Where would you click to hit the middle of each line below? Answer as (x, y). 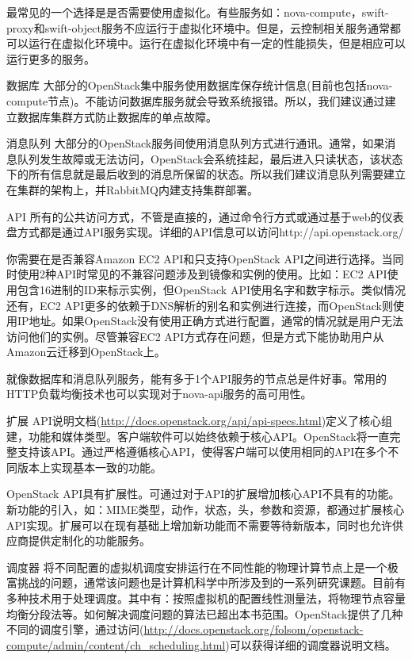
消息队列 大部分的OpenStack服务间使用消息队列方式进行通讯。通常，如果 (196, 143)
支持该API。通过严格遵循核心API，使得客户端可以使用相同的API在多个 (202, 452)
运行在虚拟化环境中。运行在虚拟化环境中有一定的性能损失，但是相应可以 (217, 43)
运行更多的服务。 (51, 58)
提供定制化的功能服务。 (89, 540)
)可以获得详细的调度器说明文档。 (311, 644)
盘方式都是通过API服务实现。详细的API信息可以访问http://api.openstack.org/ (205, 232)
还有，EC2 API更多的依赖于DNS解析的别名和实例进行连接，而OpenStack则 (200, 305)
